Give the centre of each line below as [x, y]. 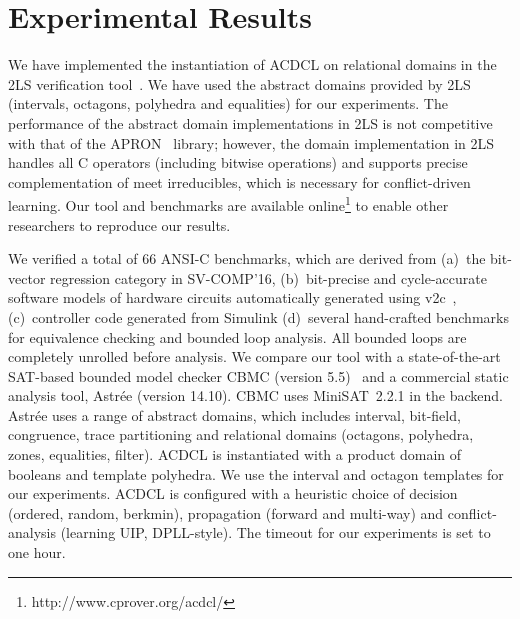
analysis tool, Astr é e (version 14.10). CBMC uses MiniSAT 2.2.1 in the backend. [256, 395]
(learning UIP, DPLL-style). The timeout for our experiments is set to [275, 532]
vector [27, 277]
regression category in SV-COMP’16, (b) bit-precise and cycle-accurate [268, 277]
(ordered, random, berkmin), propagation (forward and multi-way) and [226, 512]
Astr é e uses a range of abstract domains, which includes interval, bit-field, [234, 414]
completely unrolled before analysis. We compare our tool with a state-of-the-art [254, 356]
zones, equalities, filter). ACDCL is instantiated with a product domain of [235, 454]
